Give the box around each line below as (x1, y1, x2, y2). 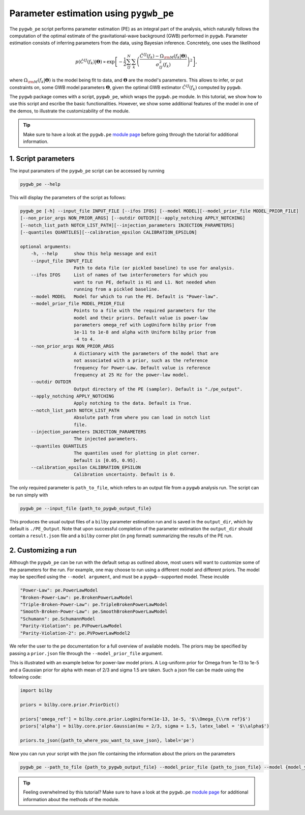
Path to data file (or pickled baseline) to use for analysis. (74, 265, 235, 271)
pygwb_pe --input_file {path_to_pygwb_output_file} (20, 505, 152, 511)
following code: (9, 674, 42, 680)
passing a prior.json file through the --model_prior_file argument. (9, 650, 163, 656)
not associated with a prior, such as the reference (74, 358, 208, 363)
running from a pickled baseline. (74, 287, 160, 292)
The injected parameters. (74, 436, 138, 442)
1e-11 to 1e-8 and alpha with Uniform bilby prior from (74, 329, 216, 335)
